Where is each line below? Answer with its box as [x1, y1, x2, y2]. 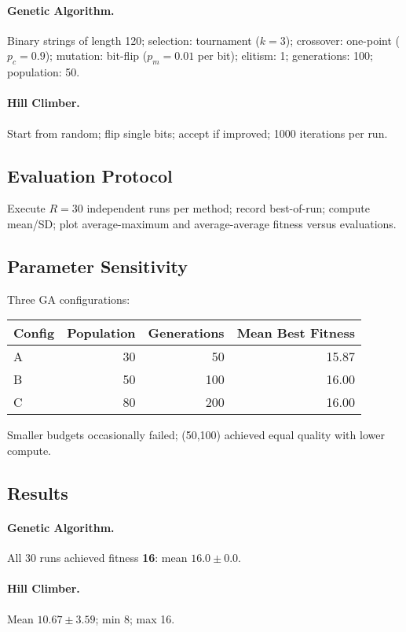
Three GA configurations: [7, 290, 130, 307]
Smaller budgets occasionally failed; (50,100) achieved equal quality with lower [7, 427, 385, 443]
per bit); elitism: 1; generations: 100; [197, 47, 373, 64]
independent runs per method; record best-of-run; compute [86, 200, 370, 216]
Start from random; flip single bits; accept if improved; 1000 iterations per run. [7, 124, 388, 141]
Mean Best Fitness [236, 323, 355, 342]
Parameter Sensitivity [7, 253, 188, 278]
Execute [7, 200, 46, 216]
